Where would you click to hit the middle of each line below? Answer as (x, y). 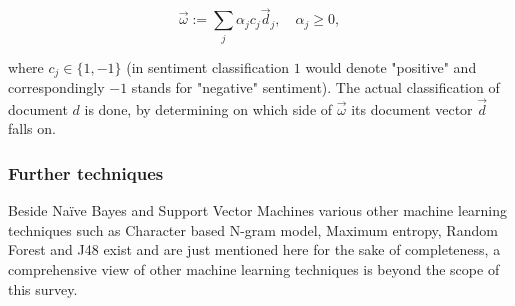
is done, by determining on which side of (208, 108)
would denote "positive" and (391, 66)
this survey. (43, 288)
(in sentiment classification (208, 66)
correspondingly (56, 87)
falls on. (32, 128)
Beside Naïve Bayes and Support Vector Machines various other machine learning (258, 210)
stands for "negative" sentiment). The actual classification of (315, 87)
